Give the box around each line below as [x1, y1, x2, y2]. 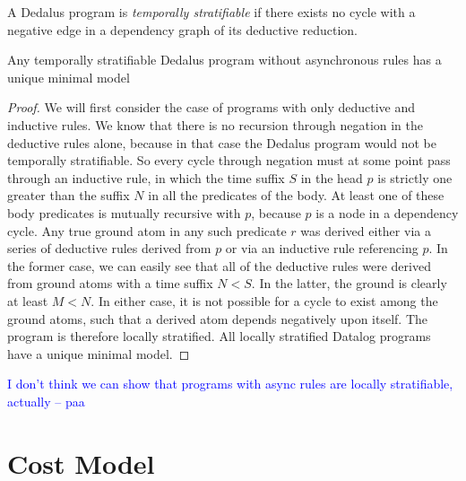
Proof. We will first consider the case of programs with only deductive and [7, 98, 416, 117]
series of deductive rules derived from [7, 239, 211, 258]
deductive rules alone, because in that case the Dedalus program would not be [7, 133, 436, 152]
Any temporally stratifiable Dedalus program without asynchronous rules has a [7, 50, 442, 69]
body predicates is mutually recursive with [7, 203, 241, 222]
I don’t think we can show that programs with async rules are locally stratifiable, [7, 374, 453, 393]
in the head [300, 168, 363, 187]
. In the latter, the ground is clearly [251, 274, 447, 293]
